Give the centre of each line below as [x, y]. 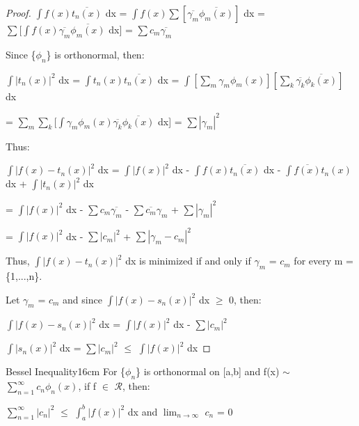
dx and [143, 411]
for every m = [324, 261]
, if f [87, 386]
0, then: [245, 299]
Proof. [18, 13]
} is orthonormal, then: [95, 54]
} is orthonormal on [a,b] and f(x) [208, 371]
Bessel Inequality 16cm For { [66, 371]
